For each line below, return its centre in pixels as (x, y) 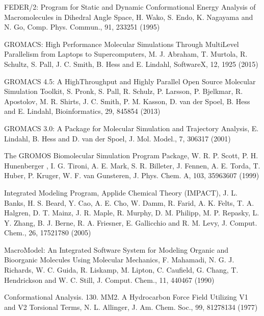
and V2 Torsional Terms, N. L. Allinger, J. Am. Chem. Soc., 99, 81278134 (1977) (131, 307)
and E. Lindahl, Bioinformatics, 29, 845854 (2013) (82, 111)
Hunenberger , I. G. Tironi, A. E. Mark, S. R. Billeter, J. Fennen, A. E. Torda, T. (132, 165)
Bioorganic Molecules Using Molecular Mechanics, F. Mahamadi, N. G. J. (119, 260)
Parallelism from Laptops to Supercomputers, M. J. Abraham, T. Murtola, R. (126, 54)
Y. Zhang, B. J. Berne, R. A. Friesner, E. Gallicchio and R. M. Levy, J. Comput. (131, 222)
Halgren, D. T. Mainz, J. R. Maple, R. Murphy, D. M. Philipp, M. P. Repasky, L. (132, 213)
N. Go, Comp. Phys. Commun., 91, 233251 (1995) (82, 27)
